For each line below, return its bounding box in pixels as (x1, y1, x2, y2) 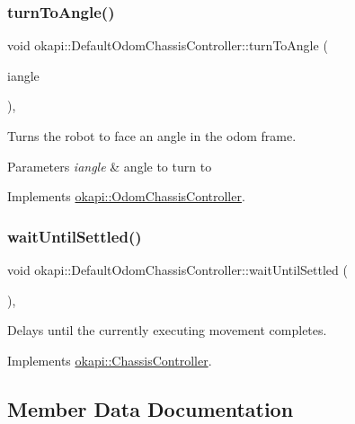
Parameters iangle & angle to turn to (7, 156, 212, 175)
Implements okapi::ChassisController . (7, 350, 212, 369)
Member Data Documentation (7, 394, 294, 422)
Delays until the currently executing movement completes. (7, 321, 327, 340)
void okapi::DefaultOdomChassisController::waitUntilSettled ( (7, 261, 348, 278)
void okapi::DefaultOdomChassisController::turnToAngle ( (7, 36, 328, 55)
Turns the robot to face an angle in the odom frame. (7, 127, 297, 145)
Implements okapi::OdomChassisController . (7, 187, 245, 206)
